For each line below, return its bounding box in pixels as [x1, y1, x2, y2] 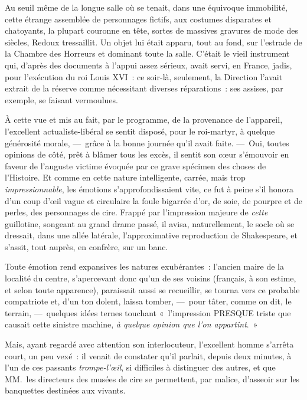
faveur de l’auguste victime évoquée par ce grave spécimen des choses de [5, 159, 266, 172]
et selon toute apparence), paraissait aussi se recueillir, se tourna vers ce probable [5, 283, 300, 296]
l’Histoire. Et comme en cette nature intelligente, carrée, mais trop [5, 171, 246, 183]
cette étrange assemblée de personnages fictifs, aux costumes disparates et [5, 12, 272, 25]
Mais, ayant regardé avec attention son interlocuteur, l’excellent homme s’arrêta [5, 338, 294, 350]
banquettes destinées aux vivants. [5, 384, 126, 396]
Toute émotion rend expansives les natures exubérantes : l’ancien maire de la [5, 260, 285, 273]
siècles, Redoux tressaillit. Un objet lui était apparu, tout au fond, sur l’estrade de [5, 35, 302, 48]
